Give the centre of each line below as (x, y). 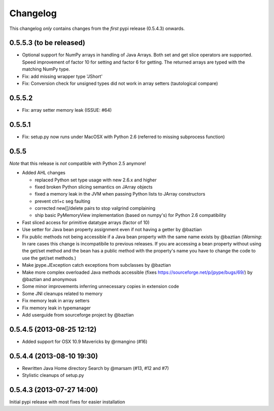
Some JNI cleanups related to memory (62, 293)
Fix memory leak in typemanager (57, 308)
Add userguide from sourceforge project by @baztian (78, 314)
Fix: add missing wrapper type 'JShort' (62, 76)
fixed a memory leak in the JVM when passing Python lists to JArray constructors (120, 194)
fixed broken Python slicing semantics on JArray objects (94, 187)
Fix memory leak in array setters (56, 301)
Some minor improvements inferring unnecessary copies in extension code (101, 287)
